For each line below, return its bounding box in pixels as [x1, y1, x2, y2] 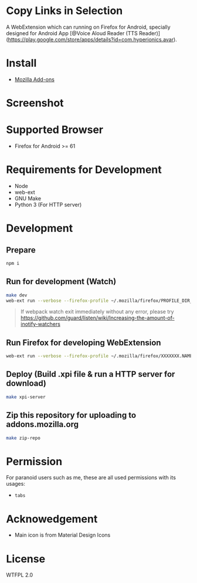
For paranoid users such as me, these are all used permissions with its [6, 474, 176, 481]
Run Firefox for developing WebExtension [6, 337, 161, 347]
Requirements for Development [6, 163, 162, 176]
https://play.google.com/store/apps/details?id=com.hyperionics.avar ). [8, 36, 177, 43]
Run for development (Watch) [6, 277, 117, 287]
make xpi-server [6, 394, 46, 400]
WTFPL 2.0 [6, 571, 33, 578]
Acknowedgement [6, 512, 98, 526]
